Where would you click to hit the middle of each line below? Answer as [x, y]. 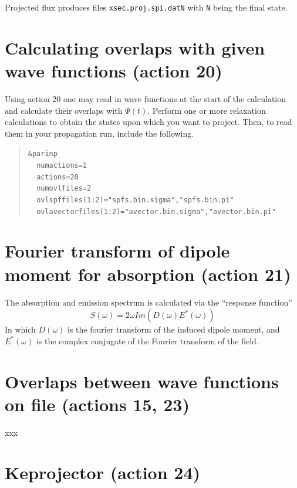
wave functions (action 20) [114, 71]
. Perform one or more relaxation [207, 110]
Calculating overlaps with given [135, 47]
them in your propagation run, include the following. [99, 133]
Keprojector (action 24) [103, 472]
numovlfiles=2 [64, 189]
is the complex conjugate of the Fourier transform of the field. [147, 340]
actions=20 [58, 177]
